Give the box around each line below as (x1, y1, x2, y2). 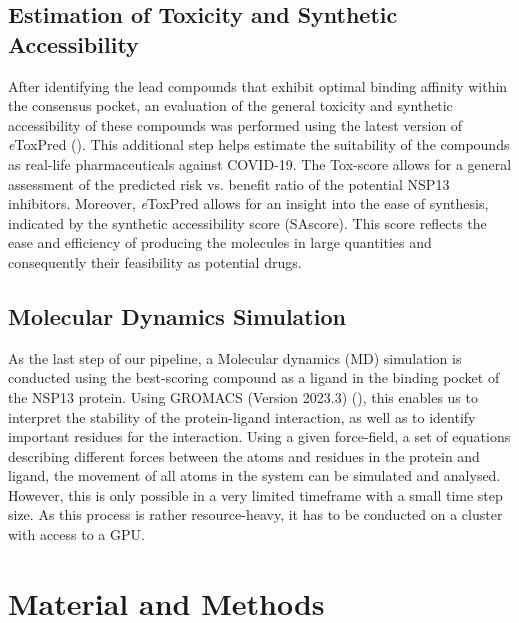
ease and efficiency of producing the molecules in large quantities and (8, 232, 432, 253)
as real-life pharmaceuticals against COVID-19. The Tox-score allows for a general (8, 153, 512, 174)
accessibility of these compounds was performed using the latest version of (8, 114, 463, 135)
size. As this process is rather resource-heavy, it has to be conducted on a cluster (8, 504, 503, 525)
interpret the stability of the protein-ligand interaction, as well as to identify (8, 406, 476, 427)
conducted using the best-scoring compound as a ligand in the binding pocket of (8, 367, 500, 388)
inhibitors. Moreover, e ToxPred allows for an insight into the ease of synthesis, (8, 193, 489, 214)
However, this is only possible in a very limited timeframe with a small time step (8, 484, 503, 505)
